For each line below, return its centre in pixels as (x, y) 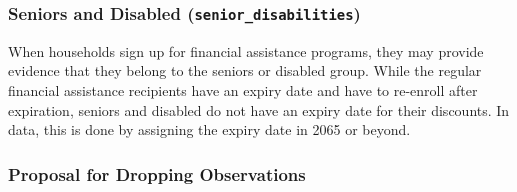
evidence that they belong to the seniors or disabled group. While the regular (245, 70)
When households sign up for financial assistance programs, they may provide (246, 50)
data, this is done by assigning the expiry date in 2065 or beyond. (209, 129)
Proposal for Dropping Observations (157, 173)
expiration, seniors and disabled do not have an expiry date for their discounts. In (259, 109)
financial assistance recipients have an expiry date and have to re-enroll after (243, 89)
